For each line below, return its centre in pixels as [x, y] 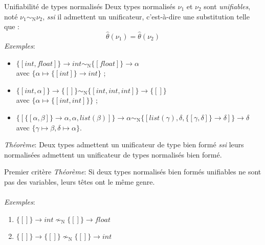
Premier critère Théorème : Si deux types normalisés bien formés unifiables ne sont [133, 172]
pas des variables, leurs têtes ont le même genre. [80, 181]
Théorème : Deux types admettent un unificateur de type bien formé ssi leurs [124, 144]
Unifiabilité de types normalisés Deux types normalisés [90, 6]
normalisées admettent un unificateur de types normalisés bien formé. [113, 154]
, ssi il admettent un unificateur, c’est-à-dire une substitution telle [146, 16]
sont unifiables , [227, 6]
